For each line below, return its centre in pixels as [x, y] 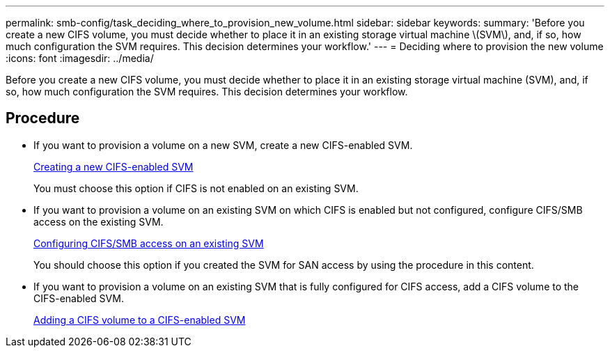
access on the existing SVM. [99, 221]
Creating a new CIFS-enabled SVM [114, 166]
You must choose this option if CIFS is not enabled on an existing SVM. [196, 188]
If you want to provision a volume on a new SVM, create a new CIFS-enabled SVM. [223, 145]
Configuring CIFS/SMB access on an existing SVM [149, 243]
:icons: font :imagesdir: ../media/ [80, 58]
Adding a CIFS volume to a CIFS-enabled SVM [140, 320]
